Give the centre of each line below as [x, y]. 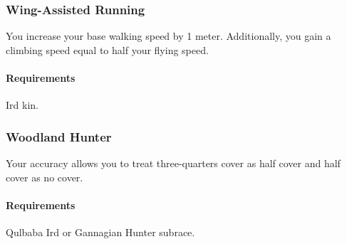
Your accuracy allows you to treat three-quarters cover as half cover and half [173, 163]
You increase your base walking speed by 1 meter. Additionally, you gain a [169, 36]
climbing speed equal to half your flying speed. [107, 49]
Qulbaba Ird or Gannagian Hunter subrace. [100, 232]
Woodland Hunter [59, 136]
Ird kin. [22, 105]
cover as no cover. [45, 177]
